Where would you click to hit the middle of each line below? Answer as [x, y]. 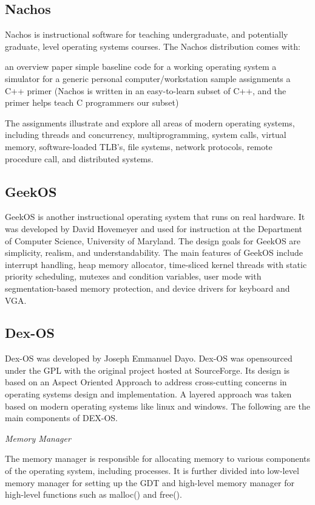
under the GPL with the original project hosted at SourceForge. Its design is [147, 370]
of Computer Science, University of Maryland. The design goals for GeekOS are [153, 240]
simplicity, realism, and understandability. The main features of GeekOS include [154, 253]
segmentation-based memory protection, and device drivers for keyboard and [147, 288]
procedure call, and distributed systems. [79, 158]
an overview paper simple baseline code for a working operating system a [141, 67]
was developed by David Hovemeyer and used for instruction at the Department [154, 228]
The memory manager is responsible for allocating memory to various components [158, 459]
